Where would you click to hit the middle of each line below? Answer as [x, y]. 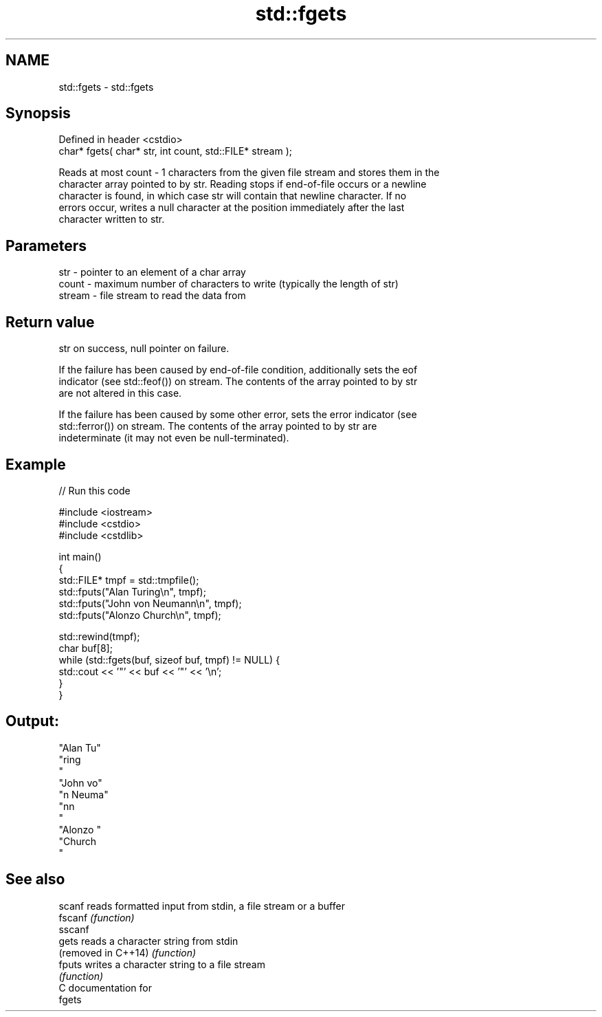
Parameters [46, 245]
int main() [80, 556]
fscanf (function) [97, 917]
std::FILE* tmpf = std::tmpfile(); [129, 580]
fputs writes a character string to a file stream [162, 964]
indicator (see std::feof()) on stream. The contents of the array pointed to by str [238, 382]
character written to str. [112, 219]
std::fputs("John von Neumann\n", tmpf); [150, 603]
